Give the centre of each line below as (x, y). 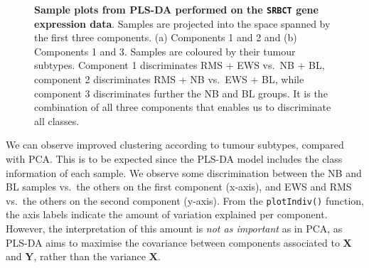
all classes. (57, 120)
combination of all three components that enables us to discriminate (183, 107)
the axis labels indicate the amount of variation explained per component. (167, 214)
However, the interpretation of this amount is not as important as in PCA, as (174, 229)
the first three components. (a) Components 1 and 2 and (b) (166, 37)
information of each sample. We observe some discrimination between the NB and (184, 172)
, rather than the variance (90, 256)
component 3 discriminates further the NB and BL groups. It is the (181, 93)
